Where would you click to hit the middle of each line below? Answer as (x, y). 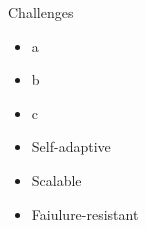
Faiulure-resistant (85, 213)
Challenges (41, 12)
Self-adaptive (71, 146)
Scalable (56, 179)
